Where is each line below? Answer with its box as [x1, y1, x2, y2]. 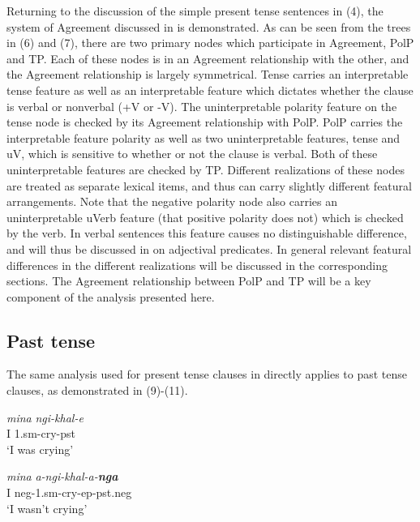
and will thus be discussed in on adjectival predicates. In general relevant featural [6, 240, 412, 257]
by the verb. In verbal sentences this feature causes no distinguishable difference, [6, 225, 407, 242]
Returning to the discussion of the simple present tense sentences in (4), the [6, 2, 384, 19]
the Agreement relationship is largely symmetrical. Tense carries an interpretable [6, 66, 409, 83]
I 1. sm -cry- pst [6, 425, 75, 442]
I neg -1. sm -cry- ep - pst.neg [6, 484, 132, 501]
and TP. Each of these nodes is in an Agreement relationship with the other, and [6, 49, 409, 66]
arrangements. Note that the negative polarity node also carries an [6, 193, 337, 210]
